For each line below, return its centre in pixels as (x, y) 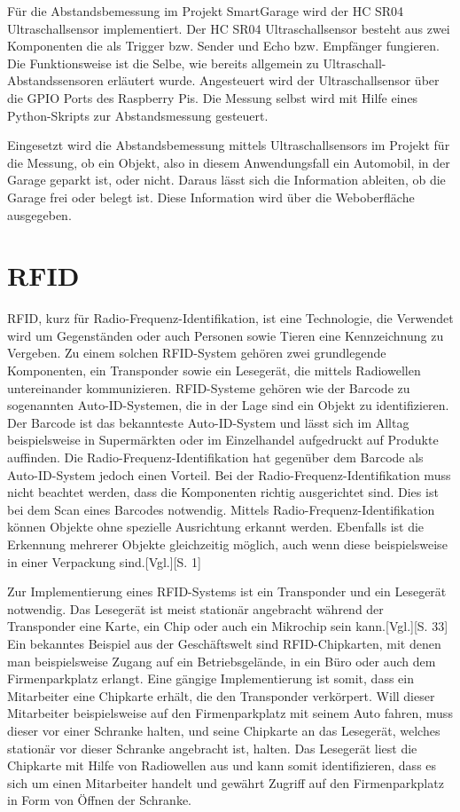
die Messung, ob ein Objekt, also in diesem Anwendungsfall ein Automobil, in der (229, 162)
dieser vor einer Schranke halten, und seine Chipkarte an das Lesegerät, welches (224, 730)
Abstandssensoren (55, 80)
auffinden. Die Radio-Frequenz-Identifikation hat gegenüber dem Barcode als (215, 457)
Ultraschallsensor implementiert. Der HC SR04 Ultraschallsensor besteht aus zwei (229, 28)
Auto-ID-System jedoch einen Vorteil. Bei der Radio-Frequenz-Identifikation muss (229, 474)
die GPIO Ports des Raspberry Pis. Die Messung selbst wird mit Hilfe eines (213, 97)
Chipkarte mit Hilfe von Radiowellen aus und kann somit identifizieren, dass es (222, 765)
